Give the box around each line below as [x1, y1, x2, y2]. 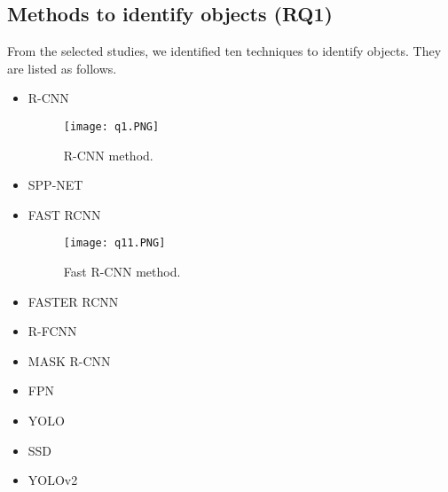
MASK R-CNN [28, 351, 111, 370]
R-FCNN [28, 322, 77, 340]
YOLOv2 [28, 471, 78, 489]
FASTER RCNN [28, 292, 119, 310]
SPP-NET [28, 176, 83, 194]
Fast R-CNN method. [63, 262, 181, 281]
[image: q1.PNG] [63, 120, 160, 133]
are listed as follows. [7, 59, 117, 77]
